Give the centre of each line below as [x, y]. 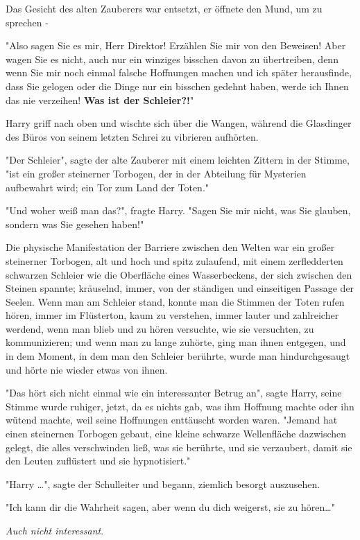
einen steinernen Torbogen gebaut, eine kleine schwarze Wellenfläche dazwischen [176, 434]
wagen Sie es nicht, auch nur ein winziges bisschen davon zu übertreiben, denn [172, 59]
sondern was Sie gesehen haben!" [75, 224]
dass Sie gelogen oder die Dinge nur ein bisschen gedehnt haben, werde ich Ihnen [177, 86]
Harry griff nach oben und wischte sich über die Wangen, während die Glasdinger [179, 123]
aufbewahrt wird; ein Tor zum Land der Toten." [108, 187]
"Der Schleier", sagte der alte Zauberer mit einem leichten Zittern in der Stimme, [178, 160]
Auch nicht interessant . [55, 530]
